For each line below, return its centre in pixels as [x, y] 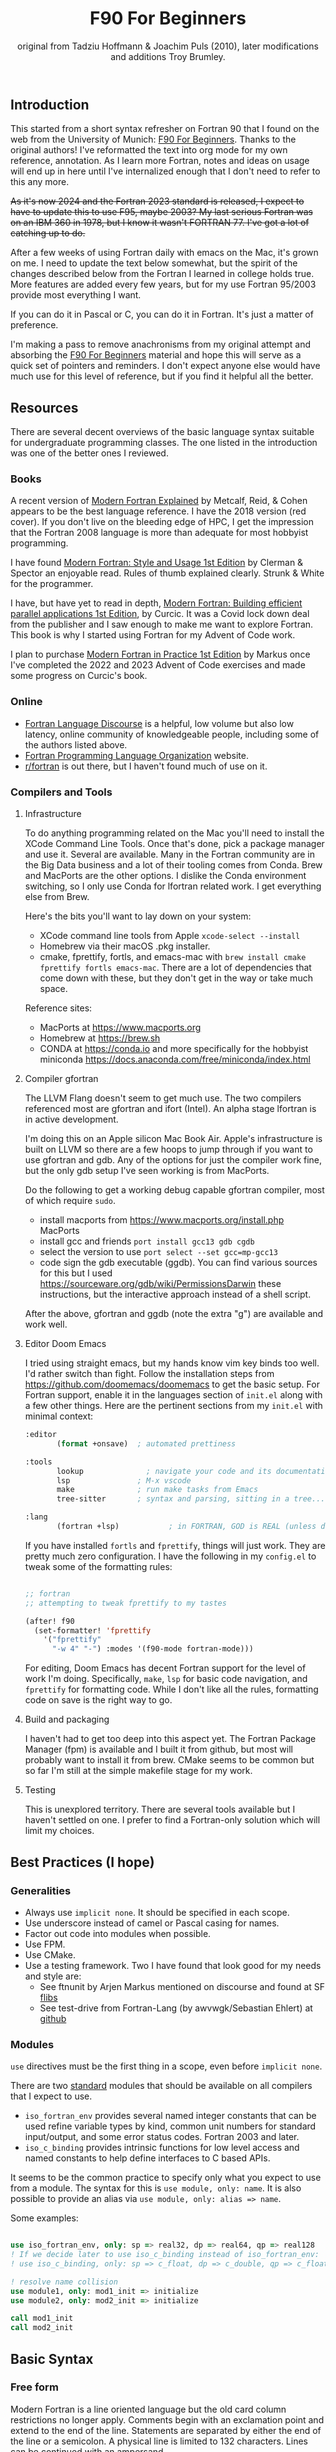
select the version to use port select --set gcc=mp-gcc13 [158, 1252]
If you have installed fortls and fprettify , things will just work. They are [175, 1545]
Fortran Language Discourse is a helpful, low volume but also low [159, 723]
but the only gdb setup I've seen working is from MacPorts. [147, 1171]
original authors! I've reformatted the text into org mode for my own [149, 150]
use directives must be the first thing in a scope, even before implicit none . [166, 2066]
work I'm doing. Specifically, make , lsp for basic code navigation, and [166, 1679]
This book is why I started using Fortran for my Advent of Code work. [153, 635]
